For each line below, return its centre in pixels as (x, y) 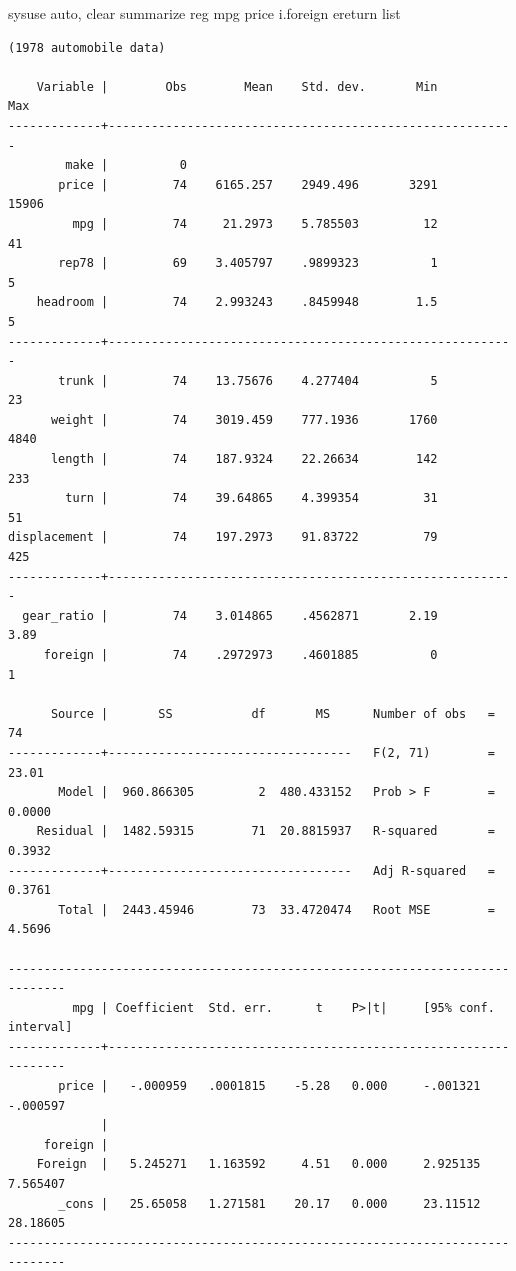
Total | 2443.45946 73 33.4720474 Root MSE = (276, 909)
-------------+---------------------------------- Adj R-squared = (251, 870)
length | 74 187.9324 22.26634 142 (244, 459)
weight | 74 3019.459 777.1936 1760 (244, 419)
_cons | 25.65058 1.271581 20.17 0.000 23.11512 (269, 1203)
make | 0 (126, 165)
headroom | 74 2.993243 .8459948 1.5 (237, 302)
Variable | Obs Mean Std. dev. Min (237, 86)
